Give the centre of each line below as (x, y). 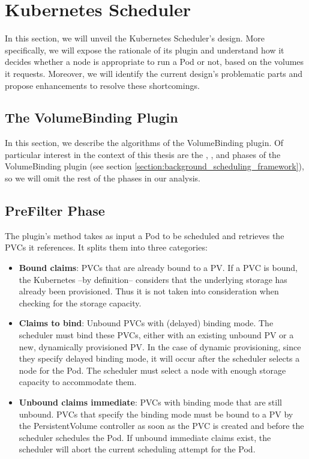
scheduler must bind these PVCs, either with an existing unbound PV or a (156, 335)
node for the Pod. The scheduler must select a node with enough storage (152, 370)
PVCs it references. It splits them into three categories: (106, 247)
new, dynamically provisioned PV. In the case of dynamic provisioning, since (160, 346)
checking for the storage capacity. (80, 302)
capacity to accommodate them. (78, 382)
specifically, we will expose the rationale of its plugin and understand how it (145, 50)
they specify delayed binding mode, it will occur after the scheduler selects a (159, 358)
